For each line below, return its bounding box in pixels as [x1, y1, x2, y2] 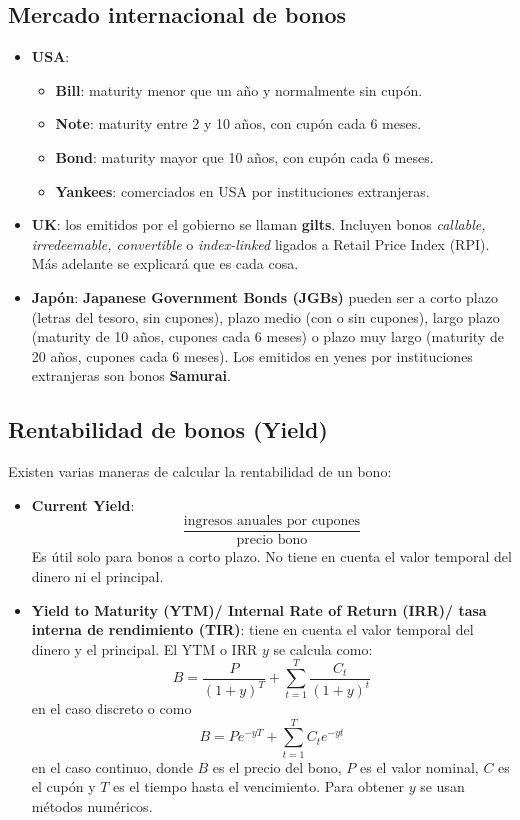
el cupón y [31, 776, 96, 797]
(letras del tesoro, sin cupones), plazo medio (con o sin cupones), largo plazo [31, 306, 500, 327]
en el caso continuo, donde [31, 756, 193, 777]
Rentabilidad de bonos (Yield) [8, 414, 328, 445]
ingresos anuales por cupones [183, 514, 360, 529]
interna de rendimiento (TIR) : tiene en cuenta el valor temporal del [31, 619, 474, 640]
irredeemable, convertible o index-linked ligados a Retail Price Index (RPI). [31, 233, 490, 254]
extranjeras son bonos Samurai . [31, 365, 231, 386]
